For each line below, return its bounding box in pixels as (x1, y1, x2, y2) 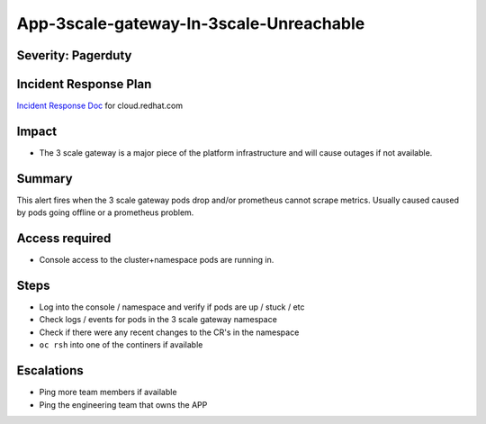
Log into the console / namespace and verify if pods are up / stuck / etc (39, 302, 305, 312)
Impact (16, 123, 58, 139)
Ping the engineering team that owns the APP (39, 399, 208, 410)
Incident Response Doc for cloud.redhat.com (16, 100, 184, 112)
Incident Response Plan (16, 77, 152, 92)
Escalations (16, 363, 85, 378)
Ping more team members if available (39, 387, 177, 398)
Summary (16, 171, 73, 186)
